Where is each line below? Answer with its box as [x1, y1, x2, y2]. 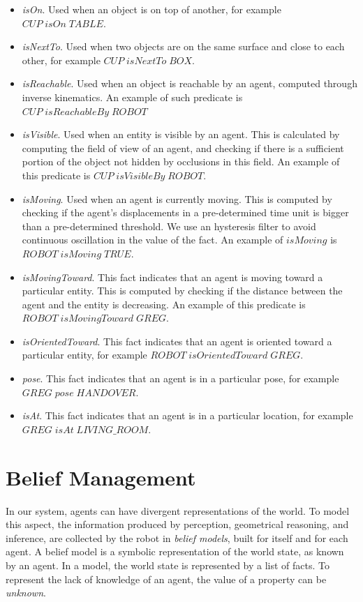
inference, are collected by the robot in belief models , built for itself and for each [6, 530, 348, 545]
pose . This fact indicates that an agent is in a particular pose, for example [22, 371, 339, 386]
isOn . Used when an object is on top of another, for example [22, 2, 281, 16]
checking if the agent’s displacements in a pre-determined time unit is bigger [22, 205, 349, 220]
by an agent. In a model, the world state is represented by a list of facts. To [6, 557, 330, 572]
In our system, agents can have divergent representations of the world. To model [6, 503, 350, 518]
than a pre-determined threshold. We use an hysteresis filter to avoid [22, 218, 316, 233]
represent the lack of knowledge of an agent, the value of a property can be [6, 571, 327, 586]
